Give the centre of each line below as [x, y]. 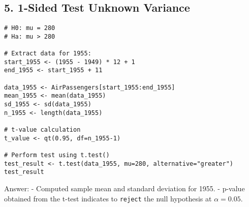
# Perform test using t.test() [57, 155]
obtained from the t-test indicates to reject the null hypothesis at [108, 198]
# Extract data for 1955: [48, 54]
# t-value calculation [42, 130]
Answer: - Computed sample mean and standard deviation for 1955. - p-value [124, 188]
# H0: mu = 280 [30, 28]
